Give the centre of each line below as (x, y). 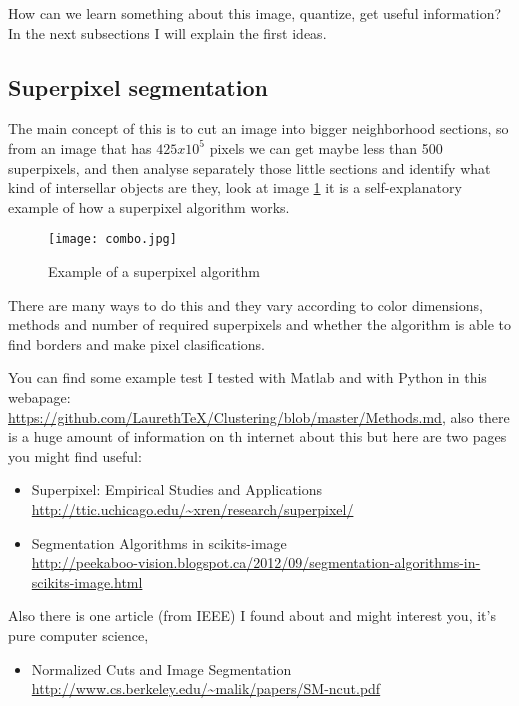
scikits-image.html (87, 581)
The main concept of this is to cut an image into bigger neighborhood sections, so (258, 128)
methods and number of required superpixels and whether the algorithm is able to (260, 324)
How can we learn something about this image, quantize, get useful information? (255, 13)
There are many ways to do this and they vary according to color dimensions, (245, 304)
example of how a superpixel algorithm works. (149, 206)
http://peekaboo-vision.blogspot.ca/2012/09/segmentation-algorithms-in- (256, 562)
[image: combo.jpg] (112, 239)
